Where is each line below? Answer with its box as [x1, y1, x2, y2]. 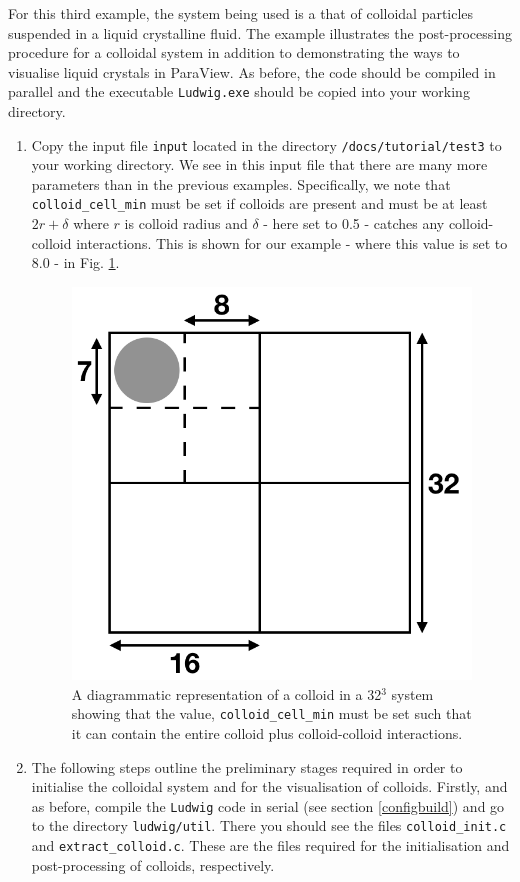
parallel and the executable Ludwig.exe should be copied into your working [8, 81, 470, 102]
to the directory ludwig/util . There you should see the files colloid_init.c [31, 815, 507, 836]
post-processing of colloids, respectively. [31, 854, 275, 875]
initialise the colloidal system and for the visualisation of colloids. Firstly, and [31, 776, 508, 797]
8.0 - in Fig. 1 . [31, 252, 120, 273]
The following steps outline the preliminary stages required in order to [31, 756, 463, 777]
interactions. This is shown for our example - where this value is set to [76, 232, 508, 253]
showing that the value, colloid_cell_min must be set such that [71, 703, 472, 724]
